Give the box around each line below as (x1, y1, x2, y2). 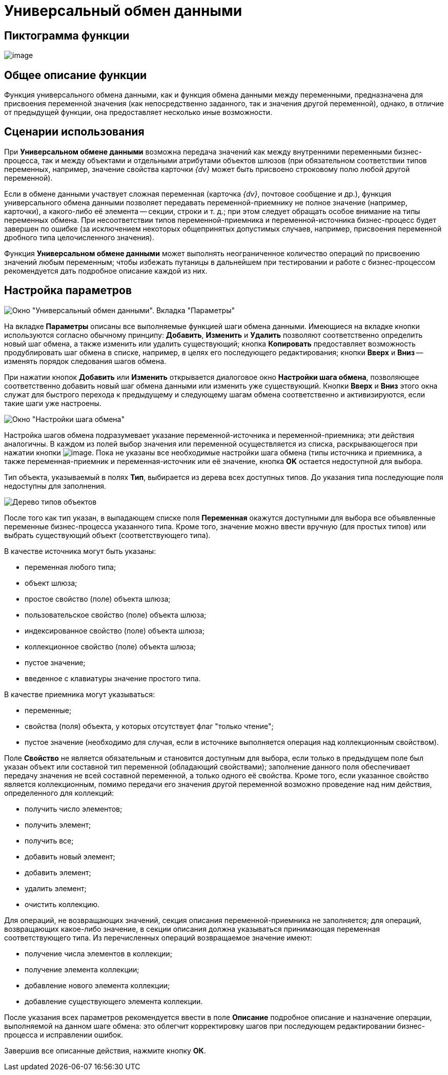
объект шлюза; (25, 578, 77, 587)
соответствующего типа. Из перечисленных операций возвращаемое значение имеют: (4, 933, 312, 942)
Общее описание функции (4, 68, 147, 82)
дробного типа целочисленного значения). (4, 233, 154, 242)
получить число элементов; (25, 804, 123, 813)
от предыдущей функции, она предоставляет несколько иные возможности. (4, 108, 273, 117)
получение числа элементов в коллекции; (25, 949, 172, 958)
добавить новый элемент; (25, 852, 115, 861)
